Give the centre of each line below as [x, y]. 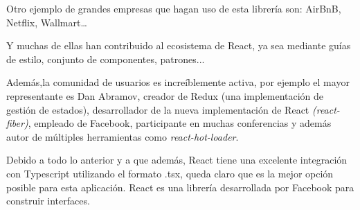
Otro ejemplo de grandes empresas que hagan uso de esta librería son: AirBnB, [174, 8]
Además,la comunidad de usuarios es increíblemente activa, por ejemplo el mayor [178, 82]
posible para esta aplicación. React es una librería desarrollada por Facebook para [180, 187]
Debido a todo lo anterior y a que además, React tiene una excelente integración [177, 160]
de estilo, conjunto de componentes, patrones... [106, 59]
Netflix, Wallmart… [47, 22]
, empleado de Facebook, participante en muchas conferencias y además [180, 123]
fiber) [17, 123]
